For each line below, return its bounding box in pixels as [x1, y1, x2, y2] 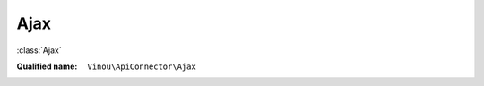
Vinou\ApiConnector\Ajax [87, 61, 196, 72]
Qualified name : [16, 61, 78, 72]
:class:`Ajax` [16, 45, 62, 56]
